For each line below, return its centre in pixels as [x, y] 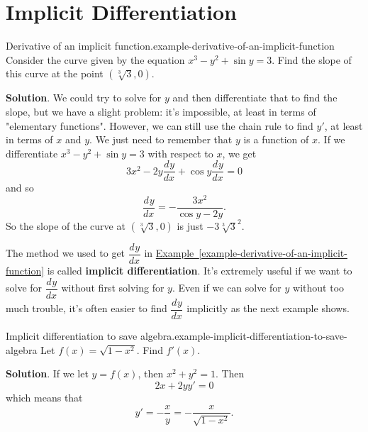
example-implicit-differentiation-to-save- [261, 336]
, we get [239, 153]
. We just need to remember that [161, 139]
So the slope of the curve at [66, 226]
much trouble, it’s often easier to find [87, 308]
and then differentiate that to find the [255, 98]
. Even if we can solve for [227, 288]
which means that [44, 397]
